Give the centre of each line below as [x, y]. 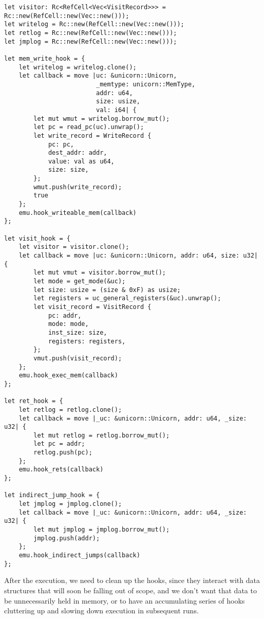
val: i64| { [116, 110]
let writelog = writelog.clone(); [78, 67]
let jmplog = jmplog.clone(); [70, 504]
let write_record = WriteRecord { [92, 135]
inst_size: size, [78, 332]
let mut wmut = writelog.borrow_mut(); [102, 119]
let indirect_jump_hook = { [52, 495]
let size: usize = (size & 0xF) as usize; [107, 290]
